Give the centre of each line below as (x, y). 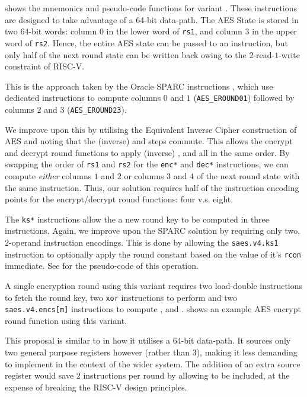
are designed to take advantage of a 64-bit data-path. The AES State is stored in (152, 19)
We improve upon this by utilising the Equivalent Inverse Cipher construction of (151, 129)
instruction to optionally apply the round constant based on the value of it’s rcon (153, 254)
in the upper (275, 31)
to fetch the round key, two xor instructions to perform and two (121, 297)
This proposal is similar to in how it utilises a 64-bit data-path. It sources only (148, 340)
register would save (39, 375)
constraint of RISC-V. (45, 66)
